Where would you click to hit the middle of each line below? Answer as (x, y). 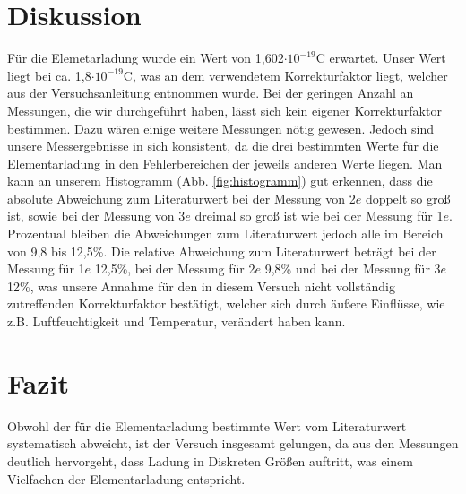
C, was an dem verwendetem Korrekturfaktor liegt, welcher (285, 75)
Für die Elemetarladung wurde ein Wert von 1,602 (146, 58)
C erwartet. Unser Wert (381, 58)
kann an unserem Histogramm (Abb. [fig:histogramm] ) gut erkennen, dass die (220, 181)
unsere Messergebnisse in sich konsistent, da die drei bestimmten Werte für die (223, 146)
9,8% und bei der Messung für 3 (353, 269)
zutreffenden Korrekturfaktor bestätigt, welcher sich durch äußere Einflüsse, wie (226, 303)
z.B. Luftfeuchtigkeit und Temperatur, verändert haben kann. (177, 321)
